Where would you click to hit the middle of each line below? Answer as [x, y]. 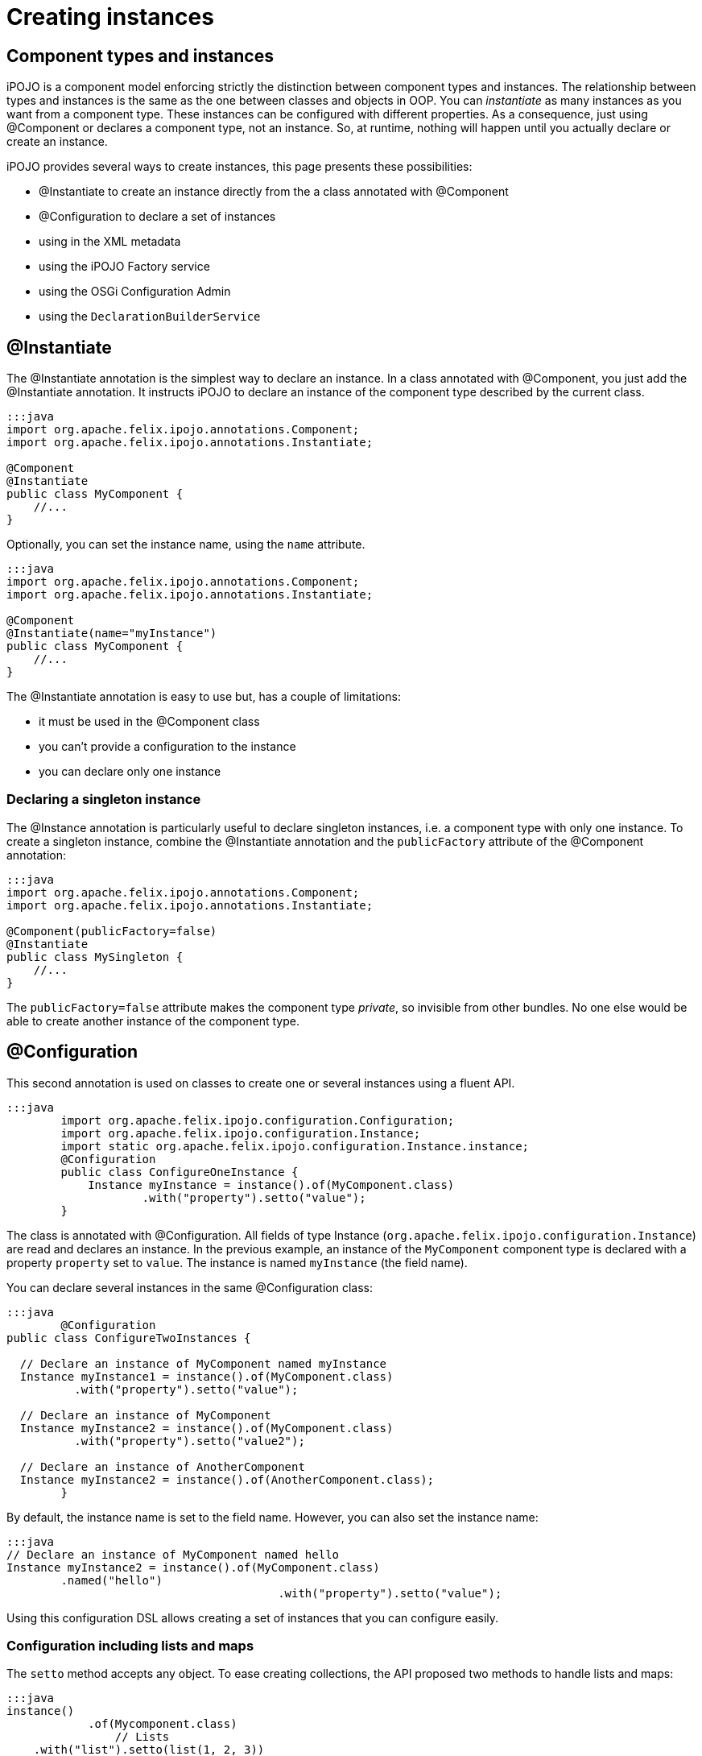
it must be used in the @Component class [149, 722]
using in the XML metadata [110, 242]
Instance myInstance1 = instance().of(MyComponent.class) [206, 1376]
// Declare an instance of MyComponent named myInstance [203, 1363]
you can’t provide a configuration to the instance [167, 747]
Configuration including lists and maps [130, 1645]
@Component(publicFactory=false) [112, 931]
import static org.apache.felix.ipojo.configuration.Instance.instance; [295, 1146]
